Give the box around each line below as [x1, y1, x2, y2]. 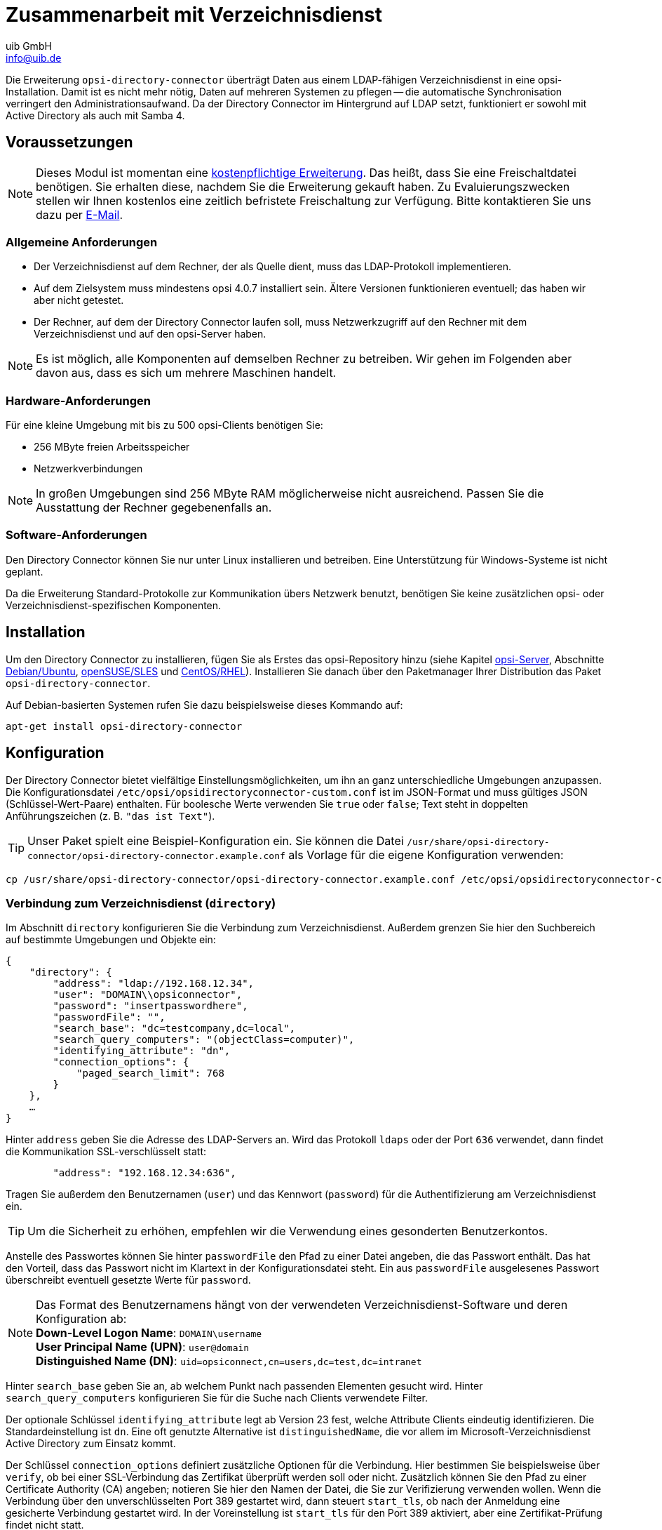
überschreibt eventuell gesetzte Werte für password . [6, 1274, 251, 1286]
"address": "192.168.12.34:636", [53, 1167, 236, 1179]
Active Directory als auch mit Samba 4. [6, 109, 185, 121]
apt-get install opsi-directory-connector [6, 720, 243, 732]
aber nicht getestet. [34, 294, 124, 307]
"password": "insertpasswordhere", [53, 1000, 248, 1012]
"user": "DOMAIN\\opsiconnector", [53, 989, 243, 1001]
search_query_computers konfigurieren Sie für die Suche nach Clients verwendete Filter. [6, 1392, 428, 1404]
